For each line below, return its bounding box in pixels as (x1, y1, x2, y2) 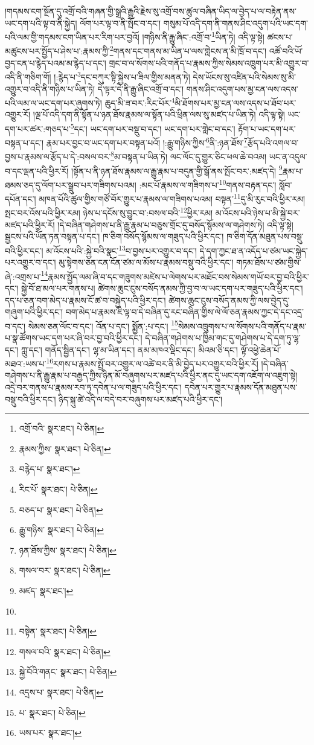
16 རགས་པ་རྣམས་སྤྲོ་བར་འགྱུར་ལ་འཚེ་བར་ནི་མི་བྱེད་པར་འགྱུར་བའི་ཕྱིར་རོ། (46, 356, 258, 369)
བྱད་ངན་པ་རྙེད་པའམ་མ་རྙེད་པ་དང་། (5, 56, 106, 69)
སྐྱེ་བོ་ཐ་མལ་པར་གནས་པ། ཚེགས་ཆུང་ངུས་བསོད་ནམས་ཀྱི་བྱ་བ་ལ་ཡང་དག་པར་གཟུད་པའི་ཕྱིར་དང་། (21, 282, 303, 294)
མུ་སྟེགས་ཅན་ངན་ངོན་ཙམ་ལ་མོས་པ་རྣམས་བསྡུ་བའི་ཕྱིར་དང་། (59, 256, 234, 269)
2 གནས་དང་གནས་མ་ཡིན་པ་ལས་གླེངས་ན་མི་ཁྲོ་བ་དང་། (109, 43, 267, 57)
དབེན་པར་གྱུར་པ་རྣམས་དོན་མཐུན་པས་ (184, 381, 298, 394)
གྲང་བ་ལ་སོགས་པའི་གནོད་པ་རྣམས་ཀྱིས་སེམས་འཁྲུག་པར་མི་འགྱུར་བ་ (109, 56, 309, 69)
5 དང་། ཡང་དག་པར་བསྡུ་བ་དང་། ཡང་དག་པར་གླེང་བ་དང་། (70, 120, 235, 135)
